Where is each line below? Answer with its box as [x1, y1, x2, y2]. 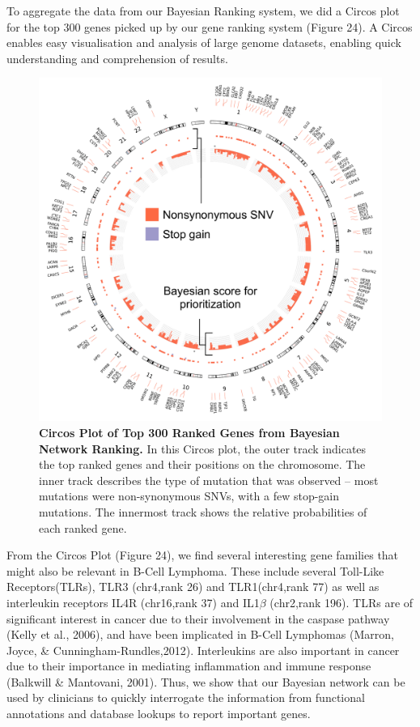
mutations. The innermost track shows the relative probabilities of [39, 503, 367, 520]
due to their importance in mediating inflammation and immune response [6, 657, 371, 674]
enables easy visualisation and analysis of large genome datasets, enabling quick [6, 34, 401, 51]
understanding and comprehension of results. [6, 49, 228, 66]
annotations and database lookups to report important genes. [6, 705, 311, 722]
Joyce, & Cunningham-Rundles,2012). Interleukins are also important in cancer [6, 641, 400, 658]
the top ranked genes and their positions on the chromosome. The [39, 456, 366, 473]
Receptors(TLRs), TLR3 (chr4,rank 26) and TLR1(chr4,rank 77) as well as [6, 578, 380, 595]
